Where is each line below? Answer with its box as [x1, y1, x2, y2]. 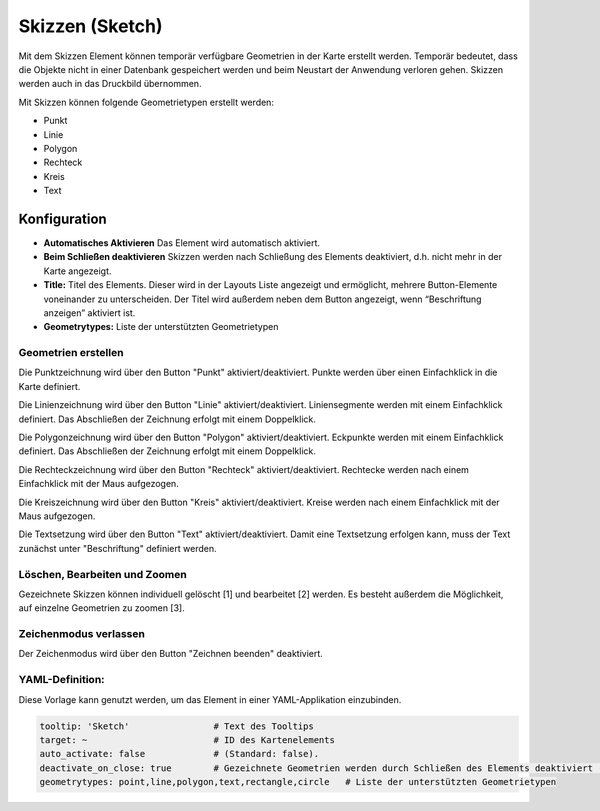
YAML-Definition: [18, 673, 105, 687]
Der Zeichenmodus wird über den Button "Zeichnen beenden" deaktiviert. [18, 648, 324, 660]
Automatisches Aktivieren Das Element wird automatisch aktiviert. [43, 236, 320, 249]
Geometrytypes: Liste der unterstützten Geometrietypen [43, 321, 279, 333]
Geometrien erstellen [18, 346, 124, 360]
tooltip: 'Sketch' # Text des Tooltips [39, 720, 314, 732]
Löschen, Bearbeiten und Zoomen [18, 567, 187, 581]
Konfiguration [18, 210, 107, 227]
